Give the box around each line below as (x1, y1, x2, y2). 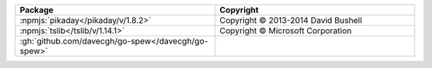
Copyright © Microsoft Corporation (219, 25, 352, 36)
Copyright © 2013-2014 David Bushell (219, 15, 362, 25)
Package (19, 5, 54, 15)
